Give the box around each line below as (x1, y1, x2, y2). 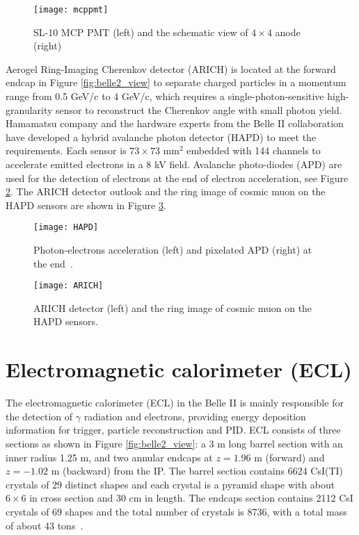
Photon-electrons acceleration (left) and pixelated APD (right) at (33, 242, 312, 257)
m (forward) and (254, 450, 325, 464)
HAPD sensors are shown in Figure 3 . (6, 197, 166, 212)
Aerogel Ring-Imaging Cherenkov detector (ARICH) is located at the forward (6, 61, 336, 76)
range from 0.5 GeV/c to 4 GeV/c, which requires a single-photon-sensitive (6, 89, 324, 104)
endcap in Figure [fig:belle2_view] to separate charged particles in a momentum (6, 75, 346, 90)
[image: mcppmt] (33, 5, 109, 15)
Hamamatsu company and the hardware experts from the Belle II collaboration (6, 116, 344, 131)
